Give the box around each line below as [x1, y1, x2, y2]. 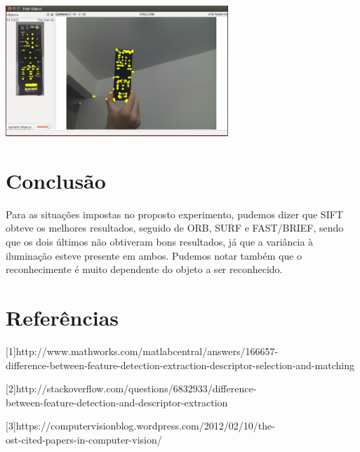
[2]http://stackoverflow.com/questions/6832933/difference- [6, 381, 257, 396]
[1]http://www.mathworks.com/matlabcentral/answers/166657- [6, 343, 279, 358]
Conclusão [6, 166, 106, 194]
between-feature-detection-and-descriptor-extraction [6, 394, 228, 409]
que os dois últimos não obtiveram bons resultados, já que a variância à [6, 234, 314, 249]
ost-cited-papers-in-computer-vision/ [6, 432, 162, 446]
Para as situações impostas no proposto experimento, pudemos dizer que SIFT [6, 206, 343, 221]
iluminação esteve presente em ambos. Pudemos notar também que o [6, 248, 302, 262]
